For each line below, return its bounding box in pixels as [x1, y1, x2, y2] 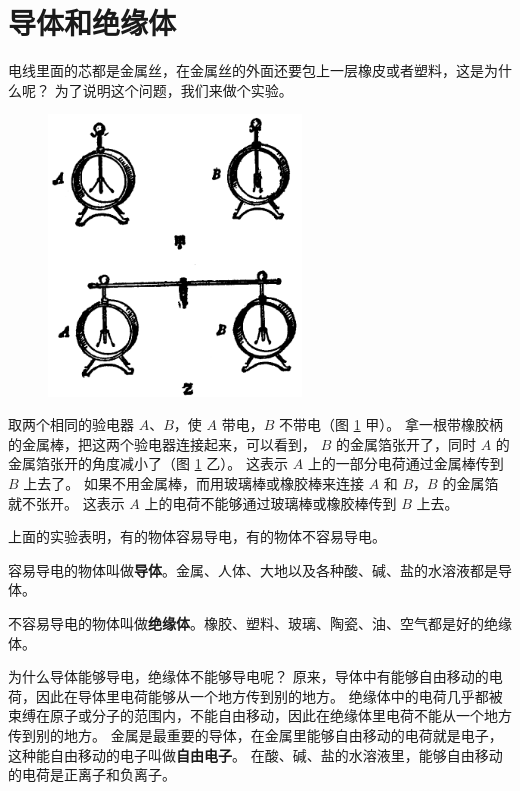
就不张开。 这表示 [8, 492, 125, 513]
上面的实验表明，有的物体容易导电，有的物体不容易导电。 [8, 526, 386, 547]
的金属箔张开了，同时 [335, 433, 476, 454]
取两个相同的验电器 [8, 414, 134, 435]
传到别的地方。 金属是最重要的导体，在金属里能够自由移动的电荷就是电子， [8, 725, 503, 746]
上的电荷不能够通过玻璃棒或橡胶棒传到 [144, 492, 397, 513]
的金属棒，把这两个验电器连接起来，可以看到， [8, 433, 316, 454]
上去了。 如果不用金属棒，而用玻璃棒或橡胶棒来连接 [23, 473, 364, 494]
